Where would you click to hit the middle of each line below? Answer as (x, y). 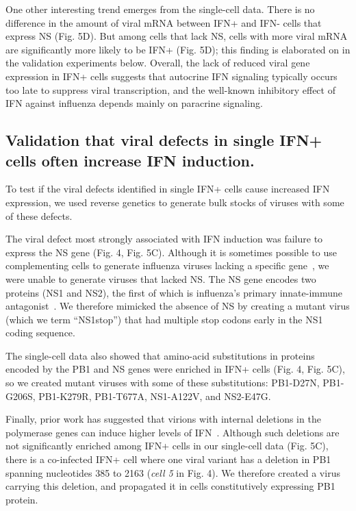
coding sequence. (40, 333)
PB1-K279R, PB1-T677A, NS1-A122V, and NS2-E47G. (155, 396)
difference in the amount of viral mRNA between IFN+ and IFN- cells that (164, 22)
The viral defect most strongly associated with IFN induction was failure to (164, 239)
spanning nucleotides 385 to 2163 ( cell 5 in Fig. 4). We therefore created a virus (173, 472)
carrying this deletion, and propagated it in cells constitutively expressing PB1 (170, 486)
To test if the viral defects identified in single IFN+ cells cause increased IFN (168, 189)
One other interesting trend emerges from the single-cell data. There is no (160, 9)
